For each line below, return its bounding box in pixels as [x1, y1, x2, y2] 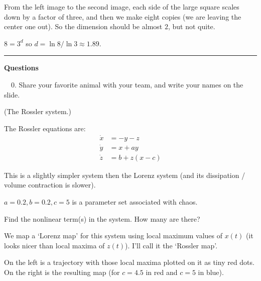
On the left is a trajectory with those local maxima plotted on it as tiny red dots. [4, 257, 254, 267]
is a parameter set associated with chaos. [72, 197, 198, 207]
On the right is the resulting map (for [4, 267, 120, 277]
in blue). [198, 267, 224, 277]
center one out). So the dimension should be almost [4, 21, 163, 32]
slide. [4, 89, 20, 100]
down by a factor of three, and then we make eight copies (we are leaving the [4, 11, 241, 22]
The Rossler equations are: [4, 123, 86, 133]
